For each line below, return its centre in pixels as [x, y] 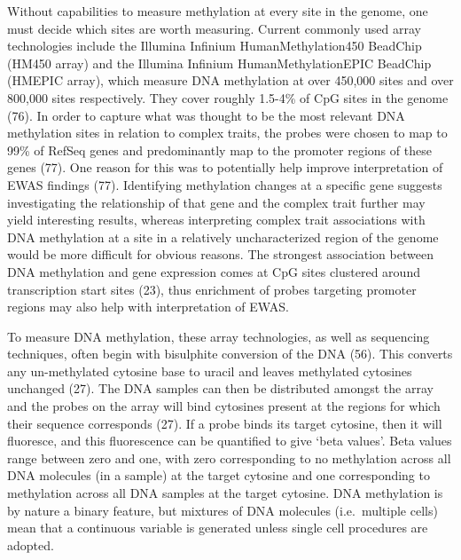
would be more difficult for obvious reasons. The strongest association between [220, 254]
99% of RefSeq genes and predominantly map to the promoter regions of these [219, 150]
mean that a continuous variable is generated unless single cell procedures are [218, 528]
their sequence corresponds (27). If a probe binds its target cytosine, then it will [225, 423]
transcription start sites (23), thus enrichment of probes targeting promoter [212, 289]
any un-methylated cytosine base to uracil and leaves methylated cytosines [210, 371]
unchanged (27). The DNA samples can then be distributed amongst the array [220, 388]
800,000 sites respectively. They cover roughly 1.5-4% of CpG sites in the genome [228, 97]
